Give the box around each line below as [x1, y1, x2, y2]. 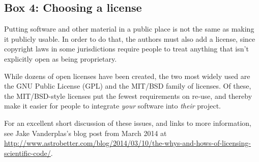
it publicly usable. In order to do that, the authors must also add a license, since [4, 33, 255, 44]
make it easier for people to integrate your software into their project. [4, 100, 221, 111]
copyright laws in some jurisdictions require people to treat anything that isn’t [4, 43, 249, 54]
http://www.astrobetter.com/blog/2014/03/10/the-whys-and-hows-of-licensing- [4, 138, 251, 148]
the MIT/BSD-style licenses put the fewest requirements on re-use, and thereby [4, 90, 252, 101]
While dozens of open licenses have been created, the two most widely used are [4, 70, 250, 81]
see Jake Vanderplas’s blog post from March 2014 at [4, 127, 167, 138]
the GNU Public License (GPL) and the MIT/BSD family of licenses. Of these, [4, 80, 251, 91]
